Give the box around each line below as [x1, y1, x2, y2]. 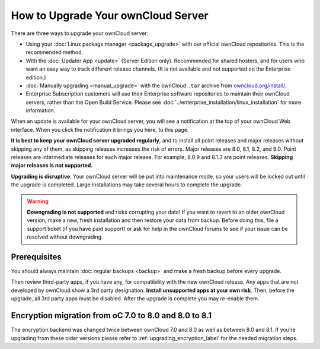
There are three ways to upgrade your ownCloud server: [11, 30, 149, 37]
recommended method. [25, 49, 84, 56]
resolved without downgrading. [27, 233, 103, 240]
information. [25, 107, 56, 114]
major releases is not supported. [11, 162, 93, 169]
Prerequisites [11, 252, 62, 262]
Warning [27, 198, 49, 205]
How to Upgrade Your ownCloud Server [11, 9, 209, 22]
